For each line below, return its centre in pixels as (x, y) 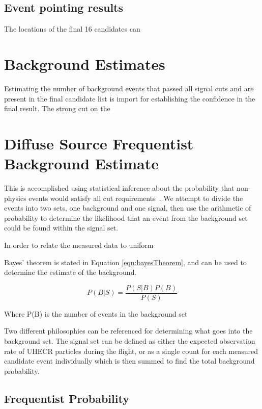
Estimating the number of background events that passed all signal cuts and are (129, 88)
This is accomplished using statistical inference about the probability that (119, 188)
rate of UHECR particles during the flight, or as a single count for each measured (131, 351)
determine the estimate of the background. (70, 272)
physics (15, 198)
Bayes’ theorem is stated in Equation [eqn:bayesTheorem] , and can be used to (125, 262)
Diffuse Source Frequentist (99, 143)
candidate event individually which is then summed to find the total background (129, 361)
